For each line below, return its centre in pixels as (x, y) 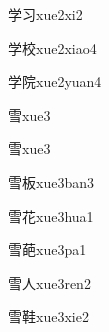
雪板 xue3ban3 (51, 181)
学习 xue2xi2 (45, 14)
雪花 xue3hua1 (51, 215)
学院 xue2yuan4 (55, 81)
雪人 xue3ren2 (49, 282)
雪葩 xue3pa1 (47, 249)
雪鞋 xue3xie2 (48, 316)
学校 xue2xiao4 (52, 47)
